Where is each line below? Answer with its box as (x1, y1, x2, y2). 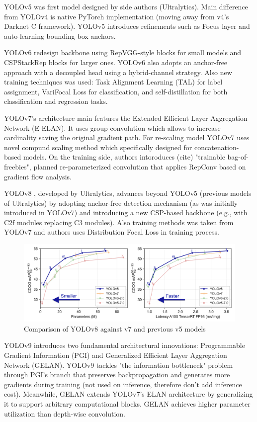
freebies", (4, 161, 31, 171)
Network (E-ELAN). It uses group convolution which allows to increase (4, 122, 221, 133)
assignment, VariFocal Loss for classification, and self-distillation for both (4, 86, 228, 96)
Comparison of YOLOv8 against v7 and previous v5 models (24, 323, 206, 334)
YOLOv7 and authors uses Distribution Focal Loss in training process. (4, 227, 219, 237)
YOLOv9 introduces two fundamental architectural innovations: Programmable (4, 340, 245, 350)
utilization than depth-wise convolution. (4, 408, 125, 419)
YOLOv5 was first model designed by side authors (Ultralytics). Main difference (4, 1, 248, 11)
